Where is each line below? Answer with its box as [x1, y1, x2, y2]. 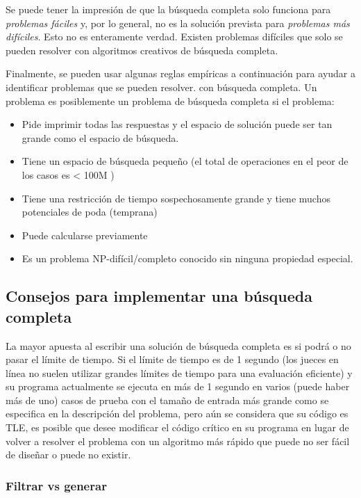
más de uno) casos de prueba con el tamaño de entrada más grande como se [6, 392, 329, 407]
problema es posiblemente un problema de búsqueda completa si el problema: [6, 93, 335, 108]
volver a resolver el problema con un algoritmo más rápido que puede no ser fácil [6, 433, 350, 448]
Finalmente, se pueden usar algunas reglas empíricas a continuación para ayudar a [6, 66, 355, 81]
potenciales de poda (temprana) [22, 204, 158, 219]
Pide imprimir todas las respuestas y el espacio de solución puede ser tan [22, 117, 333, 131]
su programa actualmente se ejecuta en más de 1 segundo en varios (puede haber [6, 379, 350, 394]
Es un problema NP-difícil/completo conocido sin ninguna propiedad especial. [22, 251, 353, 266]
